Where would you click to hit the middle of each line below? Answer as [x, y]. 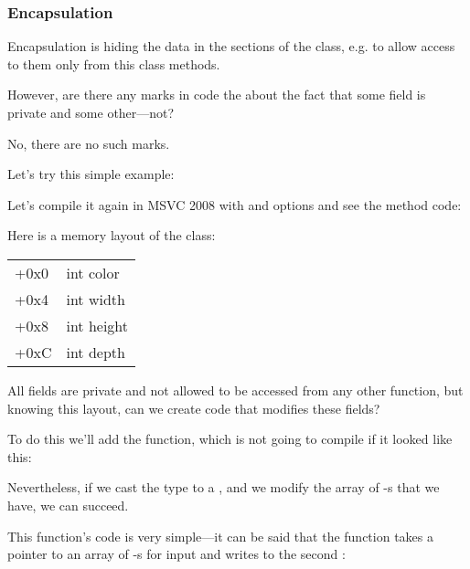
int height [97, 325]
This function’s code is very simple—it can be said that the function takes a [220, 536]
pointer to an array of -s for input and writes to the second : [176, 554]
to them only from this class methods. [114, 63]
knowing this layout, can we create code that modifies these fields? [194, 408]
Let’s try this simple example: [91, 174]
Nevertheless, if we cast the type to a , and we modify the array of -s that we [224, 487]
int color [93, 272]
